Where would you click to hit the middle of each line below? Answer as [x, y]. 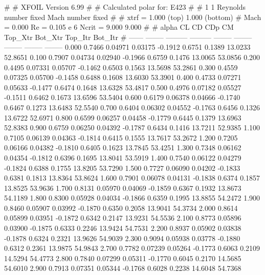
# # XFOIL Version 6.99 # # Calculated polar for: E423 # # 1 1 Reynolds [125, 7]
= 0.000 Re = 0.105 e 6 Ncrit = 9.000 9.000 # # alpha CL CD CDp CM [119, 27]
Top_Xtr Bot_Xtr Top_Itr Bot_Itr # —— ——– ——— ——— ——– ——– [128, 37]
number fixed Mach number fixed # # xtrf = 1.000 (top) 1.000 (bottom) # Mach [133, 17]
